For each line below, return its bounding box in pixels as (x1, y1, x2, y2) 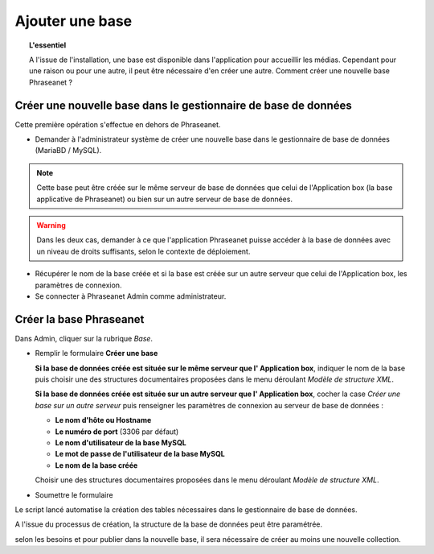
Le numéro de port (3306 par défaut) (55, 427, 179, 436)
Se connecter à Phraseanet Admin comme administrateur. (35, 291, 227, 301)
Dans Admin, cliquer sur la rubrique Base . (14, 333, 153, 343)
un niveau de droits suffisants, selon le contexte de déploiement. (36, 246, 251, 256)
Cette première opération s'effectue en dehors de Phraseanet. (14, 119, 221, 129)
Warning (36, 220, 66, 229)
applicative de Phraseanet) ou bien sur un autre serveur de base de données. (36, 194, 293, 204)
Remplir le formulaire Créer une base (35, 349, 158, 358)
